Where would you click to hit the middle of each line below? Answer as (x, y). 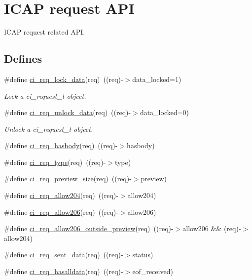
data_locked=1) (157, 79)
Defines (23, 59)
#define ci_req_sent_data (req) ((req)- (64, 255)
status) (143, 255)
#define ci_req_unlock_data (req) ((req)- (68, 112)
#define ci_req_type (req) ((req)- (55, 162)
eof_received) (153, 271)
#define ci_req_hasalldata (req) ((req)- (64, 271)
